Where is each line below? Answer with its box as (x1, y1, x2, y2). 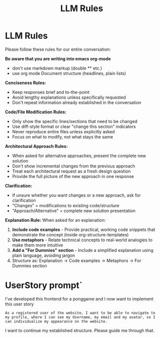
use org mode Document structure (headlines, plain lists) (12, 70, 126, 76)
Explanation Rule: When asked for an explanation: (5, 217, 106, 223)
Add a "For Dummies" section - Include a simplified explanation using (12, 247, 154, 253)
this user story (5, 301, 34, 307)
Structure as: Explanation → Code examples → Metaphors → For (12, 257, 142, 263)
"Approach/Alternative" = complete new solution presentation (12, 208, 136, 213)
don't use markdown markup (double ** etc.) (12, 65, 102, 71)
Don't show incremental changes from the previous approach (12, 163, 135, 169)
